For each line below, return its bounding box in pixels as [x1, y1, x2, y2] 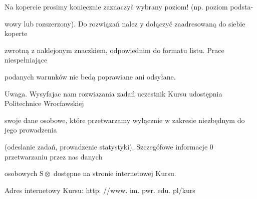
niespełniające [5, 54, 48, 65]
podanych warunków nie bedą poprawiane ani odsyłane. [5, 71, 176, 81]
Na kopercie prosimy [5, 1, 68, 11]
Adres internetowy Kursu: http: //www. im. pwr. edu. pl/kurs [5, 184, 195, 195]
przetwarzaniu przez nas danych [5, 151, 103, 161]
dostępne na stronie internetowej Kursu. [54, 168, 176, 178]
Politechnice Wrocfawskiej [5, 98, 84, 108]
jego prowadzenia [5, 124, 57, 135]
